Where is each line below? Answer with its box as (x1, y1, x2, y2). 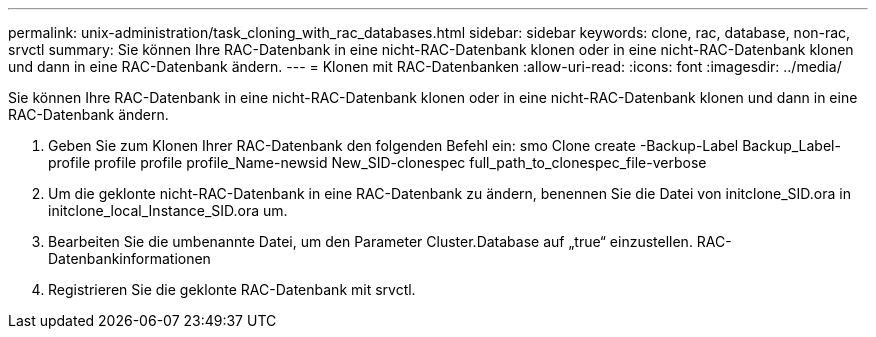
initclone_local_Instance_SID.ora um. (48, 202, 288, 219)
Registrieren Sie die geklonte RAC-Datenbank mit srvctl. (48, 281, 416, 298)
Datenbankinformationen (48, 250, 211, 267)
